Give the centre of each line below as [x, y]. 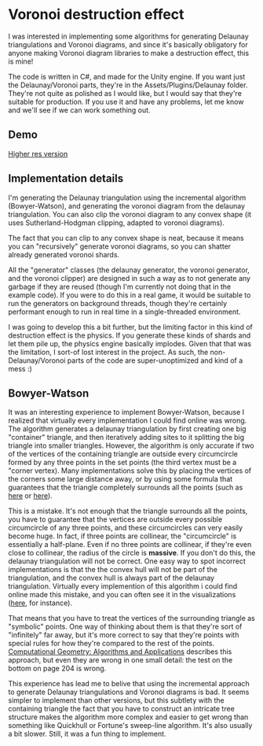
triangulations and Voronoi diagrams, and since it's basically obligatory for [128, 44]
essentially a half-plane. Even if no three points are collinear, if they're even [130, 545]
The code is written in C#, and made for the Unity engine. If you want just [127, 76]
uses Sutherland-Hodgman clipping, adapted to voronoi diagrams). [117, 223]
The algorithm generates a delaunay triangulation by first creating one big [127, 429]
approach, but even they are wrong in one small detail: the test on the [121, 660]
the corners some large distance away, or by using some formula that [121, 479]
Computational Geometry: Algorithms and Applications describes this [120, 652]
